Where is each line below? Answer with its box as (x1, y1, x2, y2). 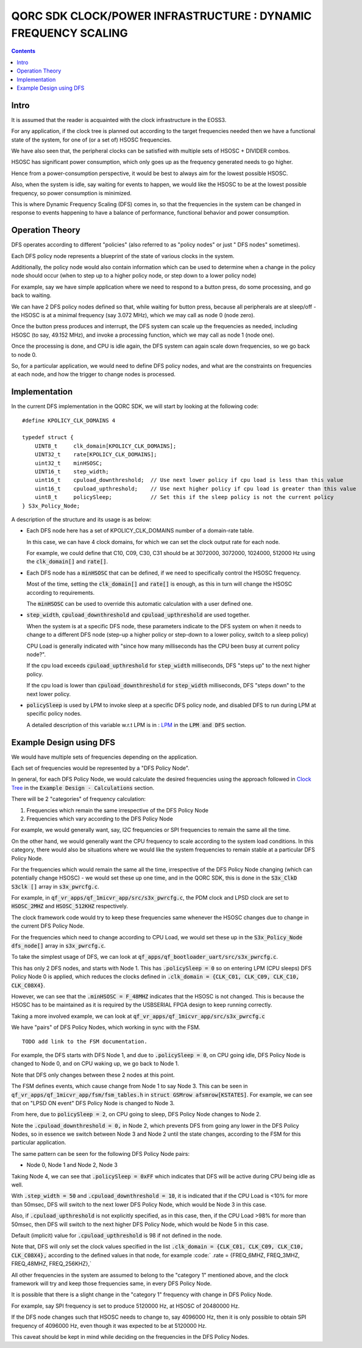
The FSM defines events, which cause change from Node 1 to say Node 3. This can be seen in (11, 1083, 248, 1090)
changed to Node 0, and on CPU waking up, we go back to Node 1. (11, 1060, 179, 1067)
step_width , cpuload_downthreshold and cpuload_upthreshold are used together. (26, 611, 250, 618)
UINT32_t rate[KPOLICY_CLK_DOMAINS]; (34, 451, 158, 458)
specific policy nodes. (26, 710, 82, 717)
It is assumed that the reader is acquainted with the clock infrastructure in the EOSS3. (11, 116, 227, 123)
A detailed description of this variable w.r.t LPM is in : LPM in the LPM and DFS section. (26, 721, 246, 728)
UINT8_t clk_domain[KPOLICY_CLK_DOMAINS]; (34, 442, 177, 450)
